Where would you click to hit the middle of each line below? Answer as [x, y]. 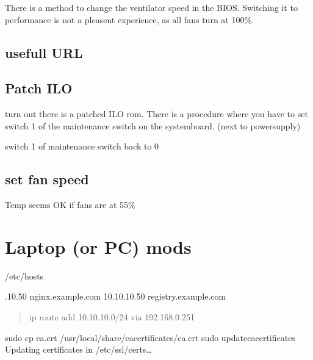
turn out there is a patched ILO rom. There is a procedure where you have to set [156, 114]
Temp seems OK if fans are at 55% [70, 205]
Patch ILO [39, 88]
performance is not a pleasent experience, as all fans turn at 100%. [130, 19]
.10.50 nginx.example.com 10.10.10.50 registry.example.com [116, 296]
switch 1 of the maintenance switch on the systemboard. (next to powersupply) [153, 125]
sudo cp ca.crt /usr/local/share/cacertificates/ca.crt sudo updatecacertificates [150, 337]
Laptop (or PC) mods [98, 246]
